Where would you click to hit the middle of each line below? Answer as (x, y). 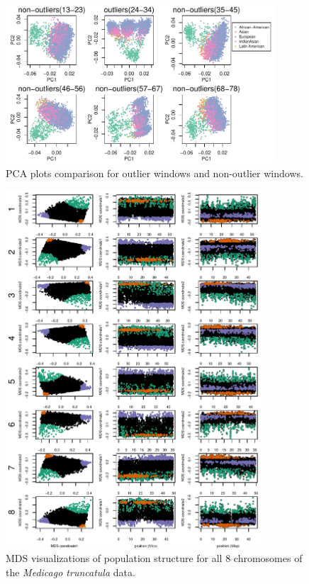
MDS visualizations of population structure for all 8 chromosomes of (154, 558)
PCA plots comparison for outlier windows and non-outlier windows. (154, 173)
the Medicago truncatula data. (71, 572)
